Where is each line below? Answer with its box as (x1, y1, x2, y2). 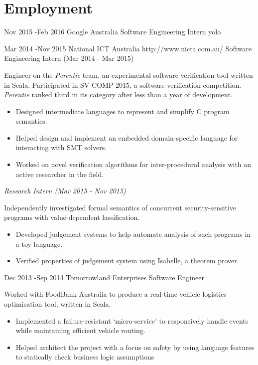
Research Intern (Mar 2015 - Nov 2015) (4, 185, 126, 196)
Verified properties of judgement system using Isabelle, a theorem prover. (15, 255, 239, 266)
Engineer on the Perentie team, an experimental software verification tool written (4, 69, 253, 80)
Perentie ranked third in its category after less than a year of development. (4, 89, 233, 100)
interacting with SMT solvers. (15, 142, 107, 153)
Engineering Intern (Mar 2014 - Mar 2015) (4, 53, 134, 63)
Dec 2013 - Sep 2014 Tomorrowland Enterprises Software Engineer (4, 272, 204, 282)
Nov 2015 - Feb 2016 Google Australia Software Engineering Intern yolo (4, 26, 221, 37)
